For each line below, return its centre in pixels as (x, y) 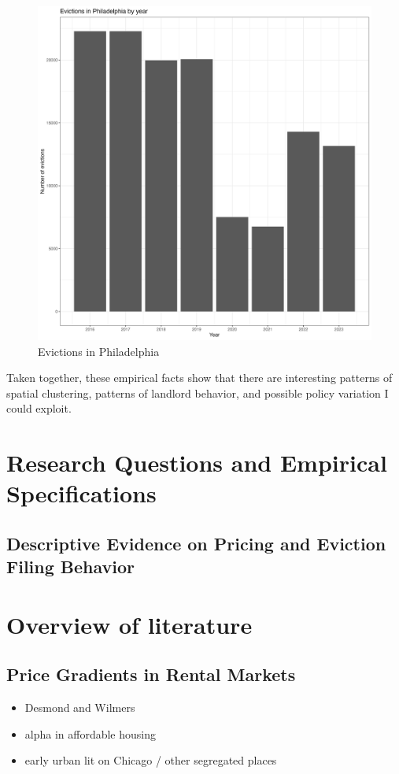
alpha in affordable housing (91, 733)
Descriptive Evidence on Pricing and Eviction (196, 543)
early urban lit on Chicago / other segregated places (151, 760)
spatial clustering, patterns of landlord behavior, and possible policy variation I (198, 393)
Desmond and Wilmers (80, 707)
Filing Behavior (71, 567)
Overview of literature (129, 624)
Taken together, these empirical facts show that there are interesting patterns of (199, 378)
